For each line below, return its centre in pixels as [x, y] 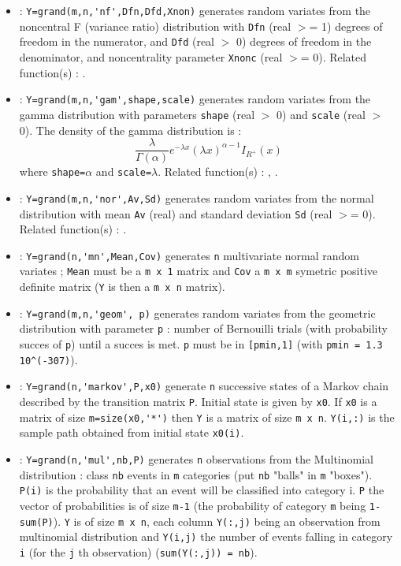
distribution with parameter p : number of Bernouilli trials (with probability [203, 328]
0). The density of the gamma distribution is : [130, 130]
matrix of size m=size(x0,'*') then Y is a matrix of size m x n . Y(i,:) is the [207, 417]
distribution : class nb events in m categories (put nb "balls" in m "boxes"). [196, 474]
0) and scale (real [321, 114]
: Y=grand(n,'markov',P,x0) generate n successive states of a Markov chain [204, 386]
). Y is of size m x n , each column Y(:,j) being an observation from [217, 521]
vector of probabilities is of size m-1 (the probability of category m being [193, 505]
